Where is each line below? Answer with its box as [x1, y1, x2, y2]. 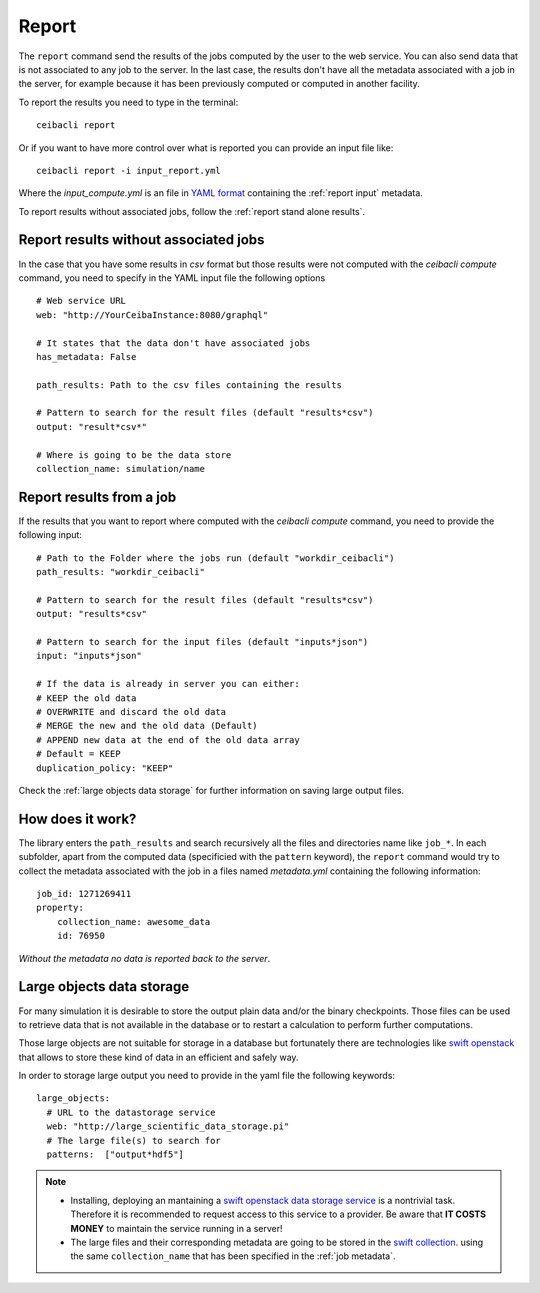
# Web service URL [36, 295, 127, 307]
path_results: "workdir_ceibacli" [36, 566, 205, 578]
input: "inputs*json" [36, 650, 142, 662]
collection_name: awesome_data [56, 916, 211, 927]
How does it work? [18, 810, 137, 827]
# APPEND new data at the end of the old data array [36, 734, 300, 745]
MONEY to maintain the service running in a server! [70, 1222, 283, 1234]
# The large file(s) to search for [46, 1135, 222, 1146]
